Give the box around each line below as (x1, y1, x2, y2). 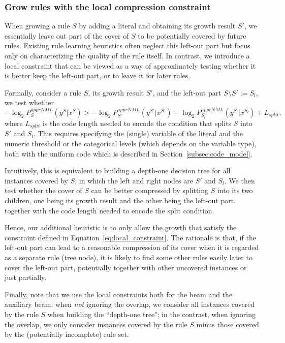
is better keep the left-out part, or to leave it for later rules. (5, 70, 191, 81)
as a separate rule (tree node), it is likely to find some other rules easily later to (5, 252, 252, 262)
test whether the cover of (5, 185, 82, 196)
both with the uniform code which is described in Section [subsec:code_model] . (5, 148, 252, 159)
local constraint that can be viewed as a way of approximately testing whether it (5, 60, 256, 71)
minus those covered (196, 319, 259, 329)
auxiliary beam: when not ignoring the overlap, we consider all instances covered (5, 299, 255, 309)
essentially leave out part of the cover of (5, 30, 129, 41)
